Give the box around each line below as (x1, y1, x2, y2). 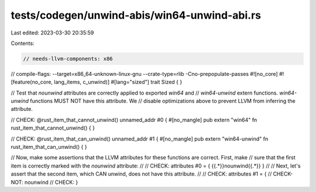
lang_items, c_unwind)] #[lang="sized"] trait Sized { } (53, 79, 183, 86)
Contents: (11, 40, 35, 47)
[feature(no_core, (11, 79, 53, 86)
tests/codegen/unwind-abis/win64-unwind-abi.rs (11, 9, 262, 22)
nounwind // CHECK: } (24, 179, 78, 186)
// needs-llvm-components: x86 (23, 55, 114, 62)
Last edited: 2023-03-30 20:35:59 (11, 29, 94, 36)
